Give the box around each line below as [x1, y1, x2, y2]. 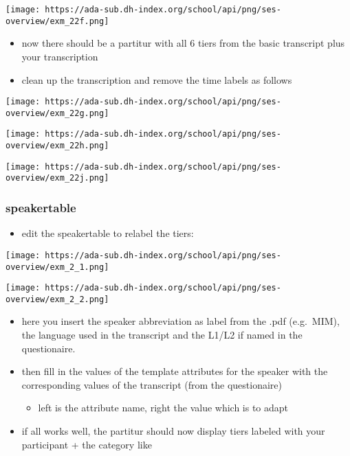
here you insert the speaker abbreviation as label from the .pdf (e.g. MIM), [21, 314, 340, 328]
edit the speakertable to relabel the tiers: [21, 226, 194, 240]
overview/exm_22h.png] [6, 141, 109, 151]
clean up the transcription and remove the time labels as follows [21, 72, 292, 87]
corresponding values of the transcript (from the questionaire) [21, 377, 282, 391]
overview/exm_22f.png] [6, 16, 109, 26]
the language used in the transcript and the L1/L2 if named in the [21, 328, 303, 342]
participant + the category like [21, 437, 152, 451]
